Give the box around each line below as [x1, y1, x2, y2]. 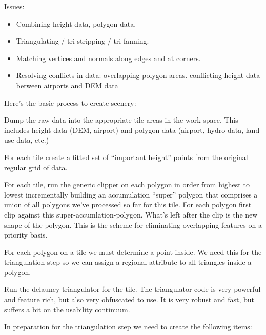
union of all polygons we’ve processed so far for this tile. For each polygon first [4, 199, 252, 210]
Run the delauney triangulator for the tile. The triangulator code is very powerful [4, 284, 261, 294]
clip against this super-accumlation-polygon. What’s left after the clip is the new [4, 209, 258, 220]
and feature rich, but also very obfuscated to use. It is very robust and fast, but [4, 294, 254, 305]
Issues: [4, 1, 25, 11]
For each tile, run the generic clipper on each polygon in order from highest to [4, 179, 250, 190]
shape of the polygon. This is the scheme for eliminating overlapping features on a [4, 219, 262, 230]
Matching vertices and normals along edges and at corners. [16, 52, 201, 63]
